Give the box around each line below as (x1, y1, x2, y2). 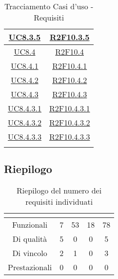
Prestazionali (8, 261, 52, 273)
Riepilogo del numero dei (17, 185, 102, 196)
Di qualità (12, 233, 47, 245)
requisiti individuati (25, 196, 93, 208)
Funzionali (12, 219, 48, 231)
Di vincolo (12, 247, 47, 259)
